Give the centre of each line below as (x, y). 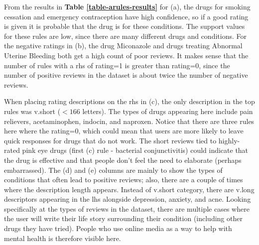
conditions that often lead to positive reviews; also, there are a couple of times (124, 180)
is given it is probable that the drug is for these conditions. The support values (125, 26)
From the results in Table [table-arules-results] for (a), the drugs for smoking (127, 6)
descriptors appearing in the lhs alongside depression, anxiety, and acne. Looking (128, 199)
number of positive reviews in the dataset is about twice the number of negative (126, 75)
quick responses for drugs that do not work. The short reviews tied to (110, 140)
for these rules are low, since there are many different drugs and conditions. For (125, 36)
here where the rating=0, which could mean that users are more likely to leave (124, 131)
